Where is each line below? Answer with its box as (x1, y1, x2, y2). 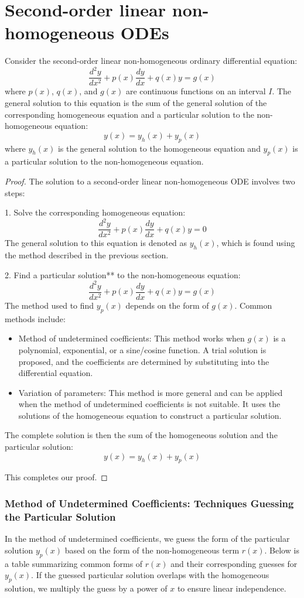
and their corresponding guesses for (170, 557, 298, 569)
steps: (5, 186, 25, 199)
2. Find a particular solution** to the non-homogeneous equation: (5, 268, 241, 281)
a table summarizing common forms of (5, 557, 143, 569)
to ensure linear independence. (177, 582, 286, 594)
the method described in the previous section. (5, 249, 169, 261)
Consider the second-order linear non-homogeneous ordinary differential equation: (5, 54, 298, 67)
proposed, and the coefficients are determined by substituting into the (18, 355, 269, 367)
